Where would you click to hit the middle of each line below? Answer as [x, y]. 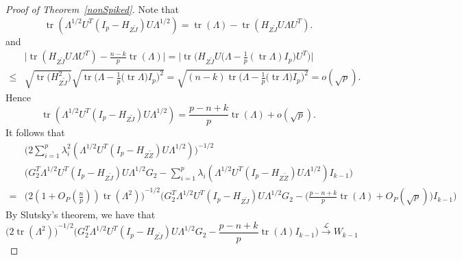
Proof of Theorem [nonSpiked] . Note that [92, 9]
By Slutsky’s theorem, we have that [81, 214]
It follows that [35, 132]
